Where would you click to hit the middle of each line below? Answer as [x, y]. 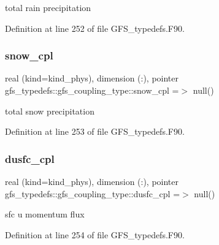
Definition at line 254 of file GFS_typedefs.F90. [95, 234]
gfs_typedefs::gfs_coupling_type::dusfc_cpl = [93, 193]
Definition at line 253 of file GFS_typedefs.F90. [95, 131]
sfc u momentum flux [45, 214]
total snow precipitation [50, 111]
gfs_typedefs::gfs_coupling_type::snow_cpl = [92, 90]
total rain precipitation [48, 7]
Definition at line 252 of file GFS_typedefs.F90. [95, 28]
